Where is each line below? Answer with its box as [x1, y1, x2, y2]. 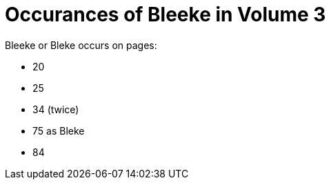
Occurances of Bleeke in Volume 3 [5, 3, 326, 26]
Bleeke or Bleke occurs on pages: [5, 39, 157, 51]
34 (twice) [32, 103, 79, 115]
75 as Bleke [32, 124, 85, 137]
